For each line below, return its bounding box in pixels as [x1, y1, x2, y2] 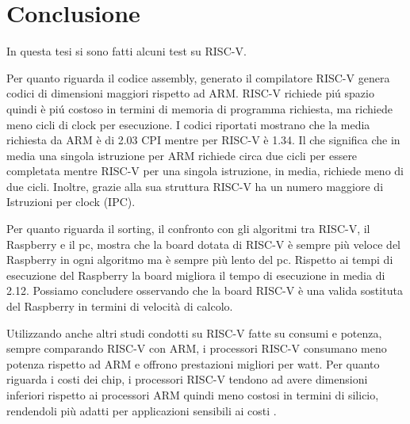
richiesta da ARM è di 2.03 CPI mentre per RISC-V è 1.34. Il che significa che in [6, 132, 400, 148]
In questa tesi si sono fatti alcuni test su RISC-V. [6, 43, 247, 59]
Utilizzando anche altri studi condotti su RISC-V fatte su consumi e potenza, [6, 324, 382, 341]
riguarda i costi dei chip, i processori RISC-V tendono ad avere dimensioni [6, 371, 368, 388]
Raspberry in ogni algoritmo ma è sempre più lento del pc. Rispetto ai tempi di [6, 251, 393, 268]
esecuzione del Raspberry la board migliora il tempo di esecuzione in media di [6, 266, 385, 283]
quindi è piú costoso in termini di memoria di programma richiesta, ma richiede [6, 100, 393, 117]
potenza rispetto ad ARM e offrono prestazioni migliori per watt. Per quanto [6, 355, 380, 372]
